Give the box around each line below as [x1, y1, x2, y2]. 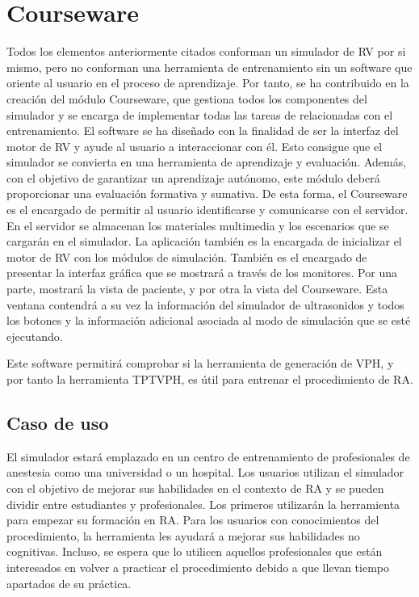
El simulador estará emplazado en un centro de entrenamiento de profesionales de [6, 448, 410, 465]
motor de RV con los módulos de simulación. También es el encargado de [6, 248, 367, 265]
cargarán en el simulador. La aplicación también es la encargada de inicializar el [6, 233, 402, 250]
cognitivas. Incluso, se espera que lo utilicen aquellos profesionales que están [6, 543, 383, 560]
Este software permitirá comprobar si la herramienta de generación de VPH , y [6, 355, 394, 372]
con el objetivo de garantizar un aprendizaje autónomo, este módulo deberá [6, 169, 380, 186]
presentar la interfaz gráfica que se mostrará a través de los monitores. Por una [6, 264, 397, 281]
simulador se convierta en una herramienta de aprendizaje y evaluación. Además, [6, 153, 407, 170]
